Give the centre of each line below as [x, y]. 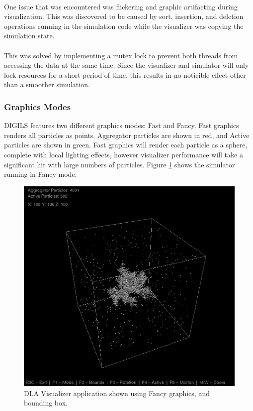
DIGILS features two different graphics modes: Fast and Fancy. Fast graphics [122, 125]
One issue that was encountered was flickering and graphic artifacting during [121, 6]
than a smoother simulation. [47, 84]
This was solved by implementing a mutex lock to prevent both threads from [121, 55]
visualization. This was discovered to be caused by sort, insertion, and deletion [124, 16]
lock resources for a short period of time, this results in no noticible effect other [125, 74]
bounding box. [46, 403]
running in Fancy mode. [41, 174]
